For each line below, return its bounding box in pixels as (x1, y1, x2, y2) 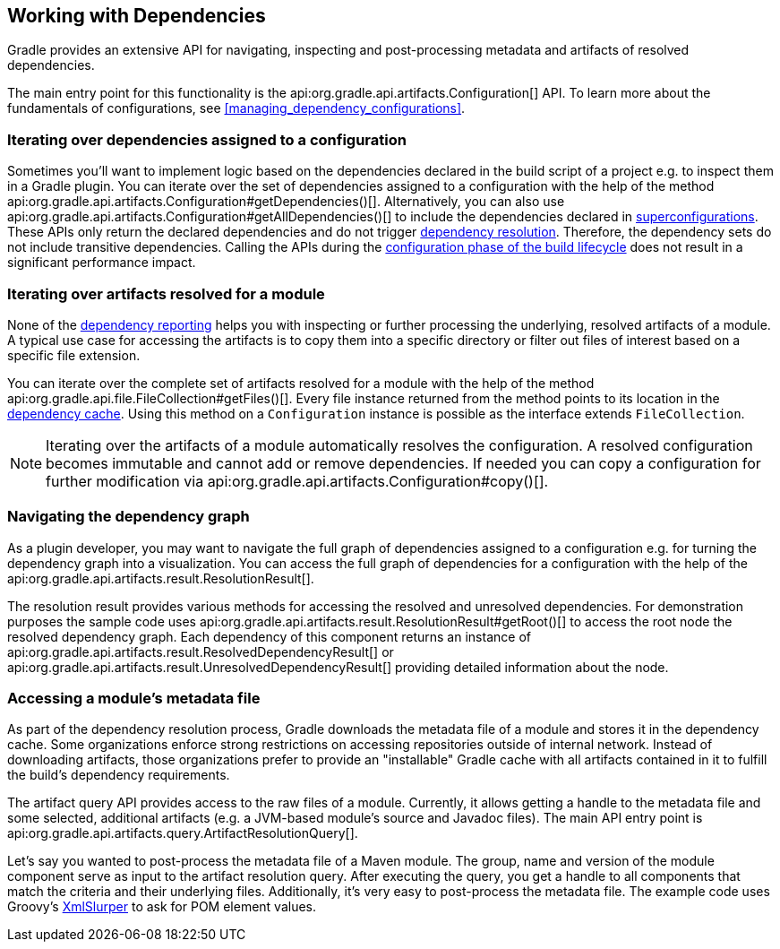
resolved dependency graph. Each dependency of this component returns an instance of (7, 628, 531, 644)
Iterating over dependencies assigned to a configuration (7, 130, 407, 149)
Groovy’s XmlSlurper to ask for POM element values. (7, 899, 317, 915)
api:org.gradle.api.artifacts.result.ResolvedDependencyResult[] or (7, 643, 394, 660)
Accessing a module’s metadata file (7, 689, 261, 708)
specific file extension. (7, 347, 141, 363)
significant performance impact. (7, 255, 196, 271)
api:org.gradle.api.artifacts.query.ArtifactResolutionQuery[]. (7, 825, 358, 841)
